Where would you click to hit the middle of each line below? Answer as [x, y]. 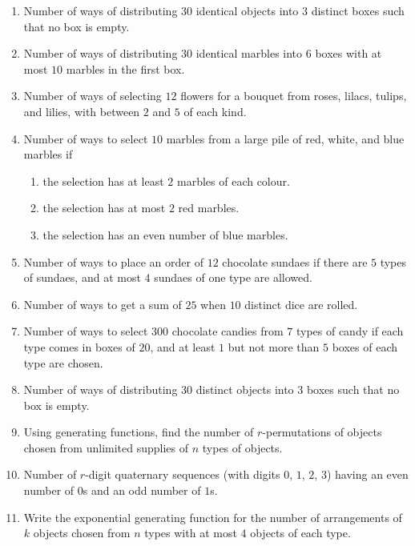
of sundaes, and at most [82, 277]
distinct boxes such [358, 10]
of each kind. [215, 111]
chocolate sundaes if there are [295, 261]
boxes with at [349, 53]
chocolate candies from [228, 331]
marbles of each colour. [234, 181]
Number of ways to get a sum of [103, 304]
